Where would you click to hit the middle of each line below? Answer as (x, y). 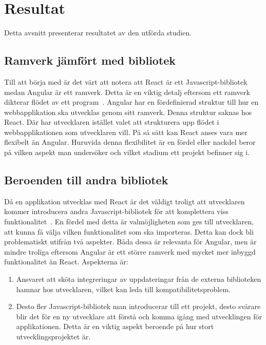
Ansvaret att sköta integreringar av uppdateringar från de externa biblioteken (139, 279)
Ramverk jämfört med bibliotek (90, 60)
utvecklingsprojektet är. (53, 336)
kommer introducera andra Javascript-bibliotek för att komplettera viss (116, 211)
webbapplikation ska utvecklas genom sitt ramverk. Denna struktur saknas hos (128, 112)
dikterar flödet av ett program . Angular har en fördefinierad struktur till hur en (131, 102)
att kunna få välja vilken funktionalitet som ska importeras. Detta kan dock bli (129, 231)
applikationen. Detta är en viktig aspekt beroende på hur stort (115, 326)
